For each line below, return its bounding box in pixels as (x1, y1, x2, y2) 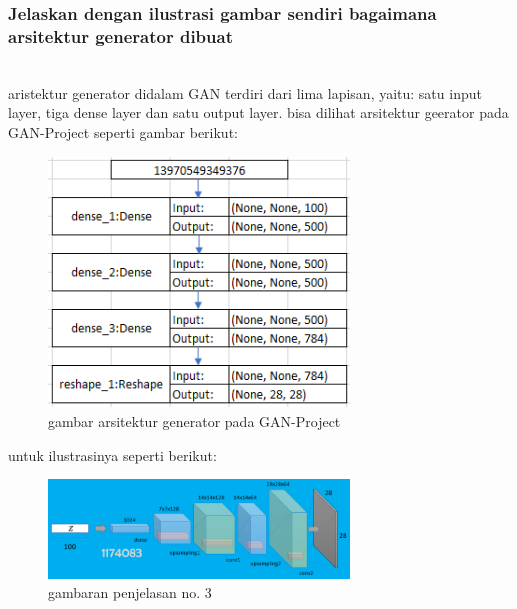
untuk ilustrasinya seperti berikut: (8, 444, 217, 465)
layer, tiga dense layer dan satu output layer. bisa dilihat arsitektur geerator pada (8, 102, 509, 123)
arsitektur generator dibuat (8, 23, 233, 48)
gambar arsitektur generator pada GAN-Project (48, 410, 341, 431)
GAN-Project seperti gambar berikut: (8, 121, 238, 142)
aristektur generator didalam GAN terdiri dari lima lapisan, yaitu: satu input (8, 82, 482, 103)
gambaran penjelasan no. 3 (48, 582, 212, 603)
